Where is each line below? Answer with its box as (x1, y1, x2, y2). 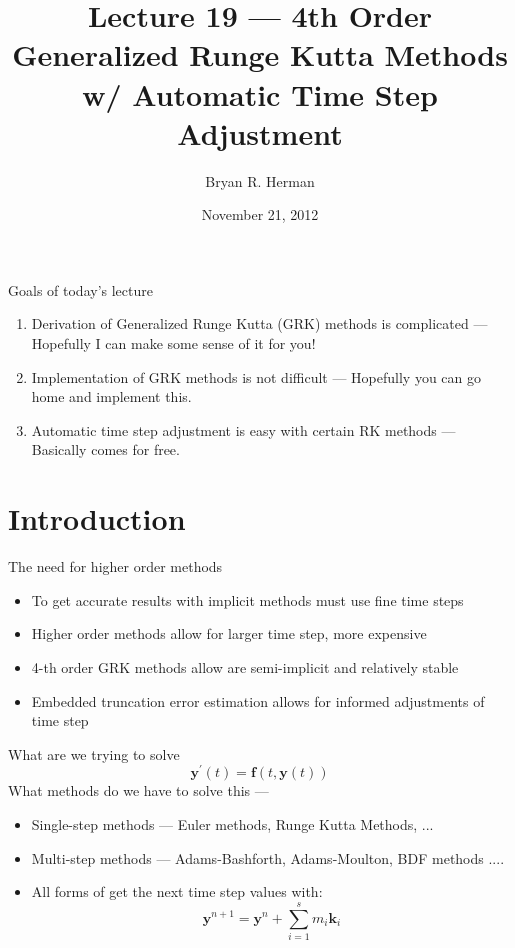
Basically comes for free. (31, 439, 180, 460)
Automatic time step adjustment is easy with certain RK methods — (31, 419, 456, 440)
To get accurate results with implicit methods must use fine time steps (31, 589, 464, 610)
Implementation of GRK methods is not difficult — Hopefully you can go (31, 366, 482, 387)
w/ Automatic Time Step (82, 73, 438, 114)
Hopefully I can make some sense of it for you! (31, 333, 316, 354)
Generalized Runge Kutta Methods (12, 34, 508, 75)
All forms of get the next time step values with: (31, 881, 323, 902)
